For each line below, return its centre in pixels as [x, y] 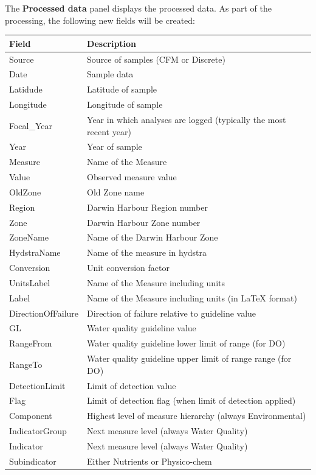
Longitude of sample [125, 104]
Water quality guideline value [142, 328]
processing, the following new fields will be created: [100, 20]
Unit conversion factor [128, 268]
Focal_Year [31, 125]
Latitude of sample [122, 89]
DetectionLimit [37, 385]
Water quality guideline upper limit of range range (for [189, 358]
